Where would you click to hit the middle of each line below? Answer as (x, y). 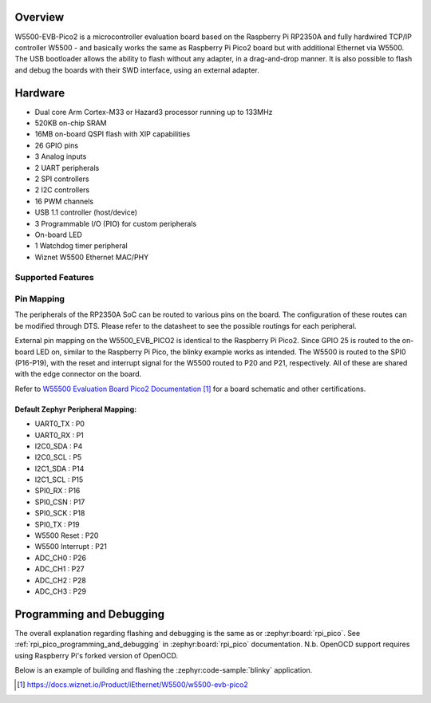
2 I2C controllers (62, 190)
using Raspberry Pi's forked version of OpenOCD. (97, 655)
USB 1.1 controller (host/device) (86, 212)
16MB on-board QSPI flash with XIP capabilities (113, 134)
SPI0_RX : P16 (57, 491)
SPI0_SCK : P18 (60, 513)
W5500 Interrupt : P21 (71, 547)
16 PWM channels (64, 201)
